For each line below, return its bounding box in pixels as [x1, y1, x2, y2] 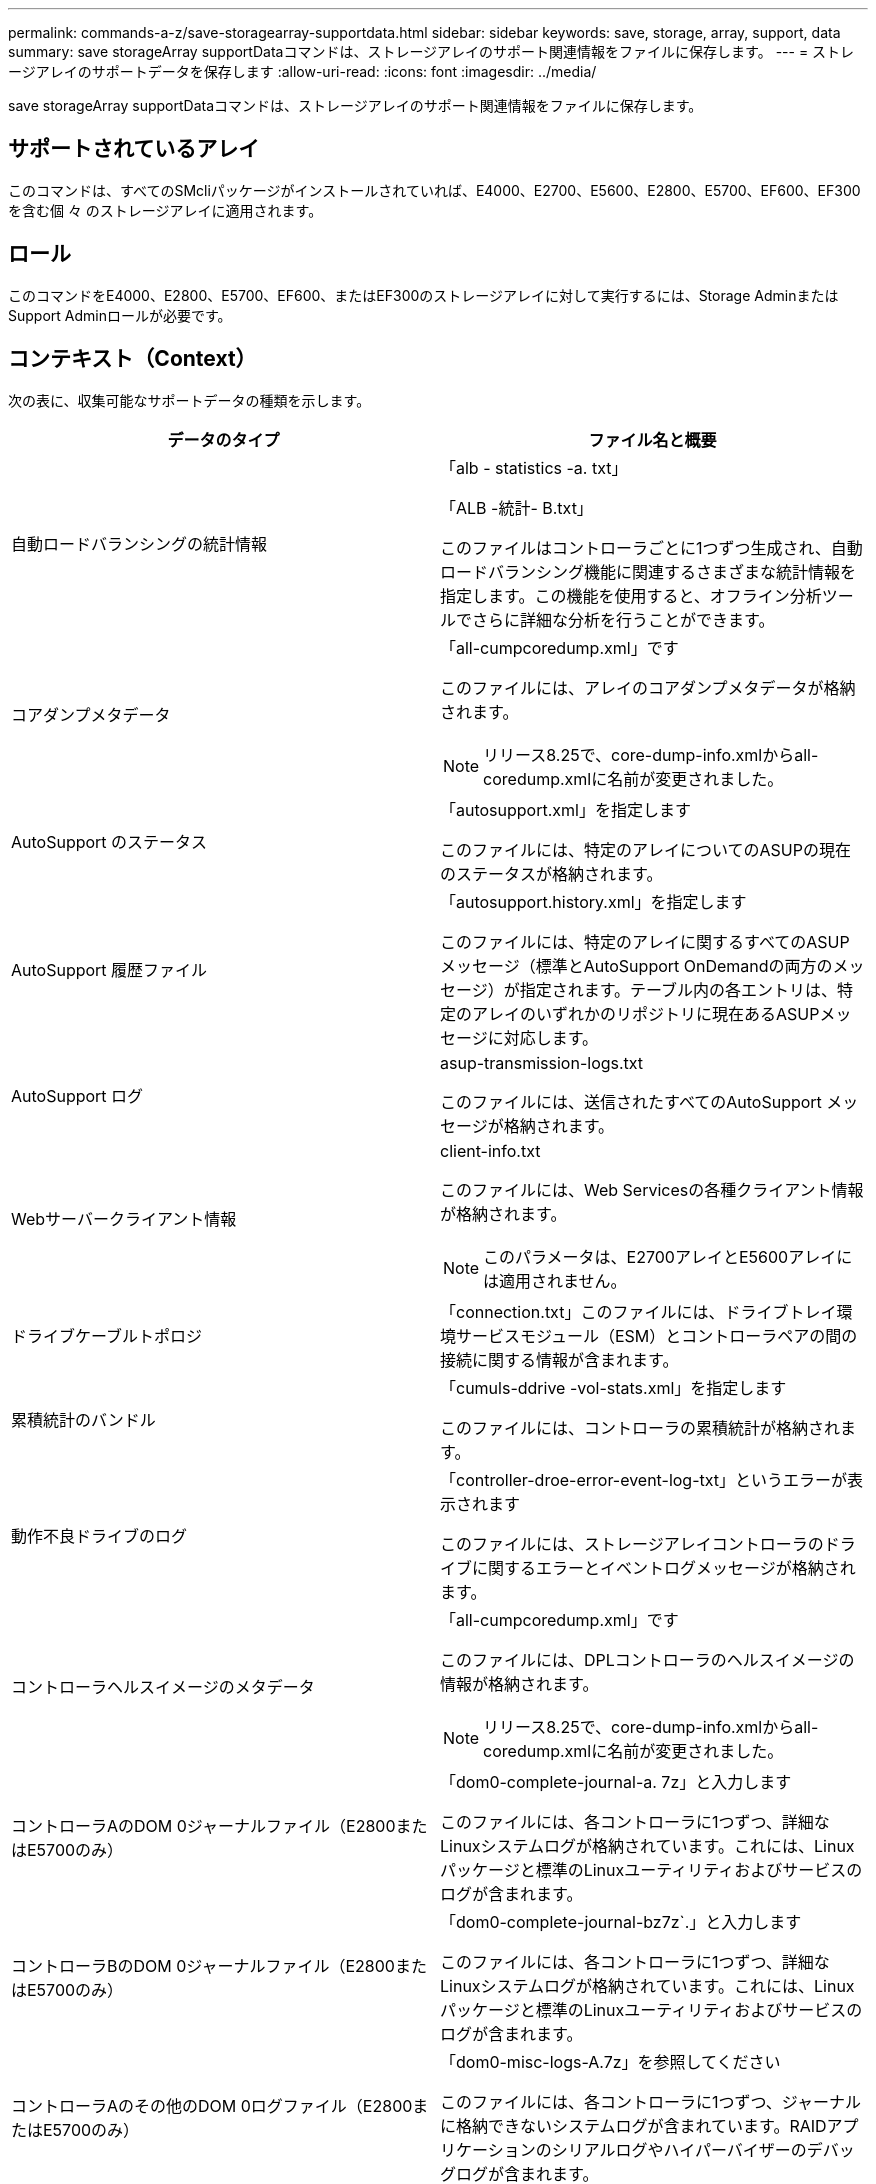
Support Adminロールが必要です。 [8, 306, 232, 324]
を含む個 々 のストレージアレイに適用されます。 [8, 201, 323, 219]
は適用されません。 [483, 1270, 627, 1291]
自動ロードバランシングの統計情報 [11, 533, 268, 554]
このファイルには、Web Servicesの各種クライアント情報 [440, 1179, 864, 1200]
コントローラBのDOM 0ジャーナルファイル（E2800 [11, 1955, 395, 1976]
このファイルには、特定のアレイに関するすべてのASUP [440, 931, 850, 952]
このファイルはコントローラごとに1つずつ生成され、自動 [440, 537, 863, 558]
